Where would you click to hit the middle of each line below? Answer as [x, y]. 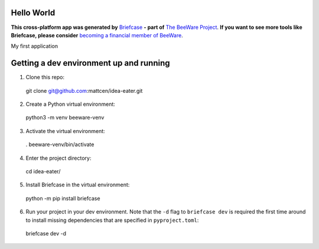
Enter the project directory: [58, 158]
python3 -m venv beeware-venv [65, 118]
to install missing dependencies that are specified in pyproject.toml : [112, 220]
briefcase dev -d [46, 233]
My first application [35, 46]
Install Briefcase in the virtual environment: [78, 185]
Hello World [33, 13]
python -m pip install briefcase [63, 198]
